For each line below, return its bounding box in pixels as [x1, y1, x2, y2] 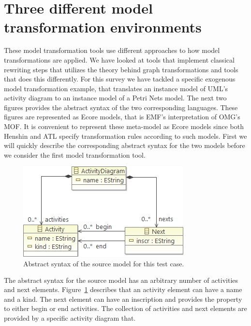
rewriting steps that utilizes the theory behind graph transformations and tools [4, 64, 238, 74]
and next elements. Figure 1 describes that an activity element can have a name [4, 284, 242, 294]
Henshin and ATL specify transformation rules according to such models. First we [4, 130, 247, 141]
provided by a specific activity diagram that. [4, 313, 136, 323]
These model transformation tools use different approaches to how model [4, 45, 220, 55]
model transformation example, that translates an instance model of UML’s [4, 83, 228, 93]
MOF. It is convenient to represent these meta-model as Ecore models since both [4, 121, 244, 131]
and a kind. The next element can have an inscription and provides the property [4, 293, 242, 304]
